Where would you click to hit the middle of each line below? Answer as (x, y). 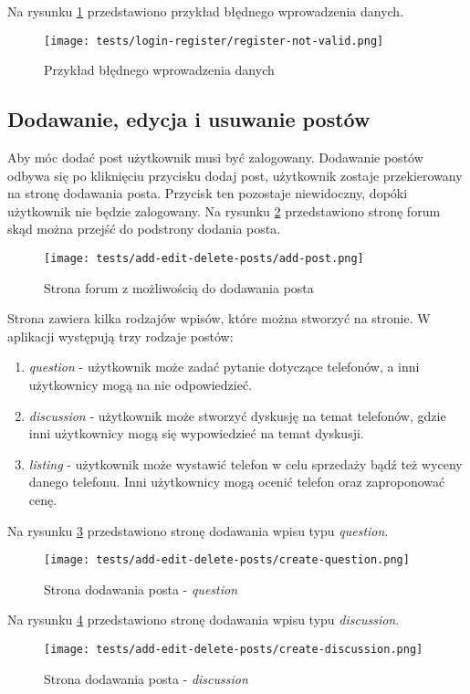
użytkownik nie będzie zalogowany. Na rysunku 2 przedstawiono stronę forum (224, 210)
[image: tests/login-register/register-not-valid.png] (214, 41)
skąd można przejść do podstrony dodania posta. (144, 229)
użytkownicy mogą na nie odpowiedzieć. (141, 385)
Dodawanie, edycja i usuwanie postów (189, 119)
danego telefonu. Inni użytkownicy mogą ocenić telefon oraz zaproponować (237, 482)
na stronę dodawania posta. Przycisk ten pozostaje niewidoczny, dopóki (208, 193)
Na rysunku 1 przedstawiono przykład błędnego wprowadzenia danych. (206, 11)
